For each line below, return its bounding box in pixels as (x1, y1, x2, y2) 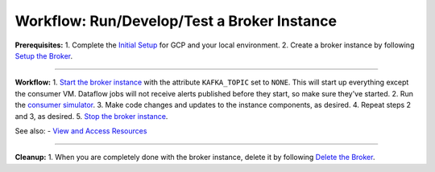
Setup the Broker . (14, 51, 73, 60)
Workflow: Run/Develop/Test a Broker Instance (14, 12, 338, 30)
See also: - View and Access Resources (14, 125, 147, 136)
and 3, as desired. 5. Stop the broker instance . (14, 111, 168, 121)
